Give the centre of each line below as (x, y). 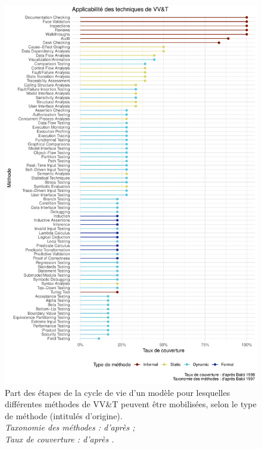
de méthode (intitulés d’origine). (64, 415)
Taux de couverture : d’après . (60, 439)
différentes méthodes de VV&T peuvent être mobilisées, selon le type (131, 404)
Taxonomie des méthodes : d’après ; (70, 427)
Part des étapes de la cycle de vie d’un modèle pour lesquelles (118, 392)
